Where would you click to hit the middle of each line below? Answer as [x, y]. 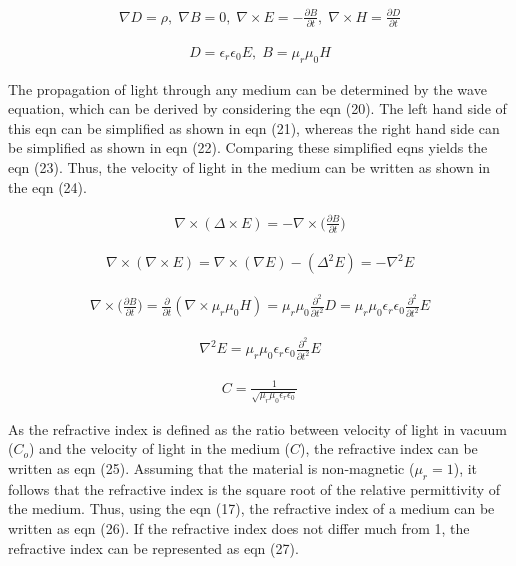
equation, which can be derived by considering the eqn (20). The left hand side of [257, 108]
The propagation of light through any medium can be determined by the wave [247, 88]
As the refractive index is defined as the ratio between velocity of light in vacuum [257, 428]
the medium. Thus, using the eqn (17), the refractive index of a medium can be [251, 508]
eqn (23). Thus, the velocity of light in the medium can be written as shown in [249, 167]
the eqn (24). [47, 186]
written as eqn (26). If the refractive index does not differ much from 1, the [239, 527]
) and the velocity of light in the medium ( [159, 448]
